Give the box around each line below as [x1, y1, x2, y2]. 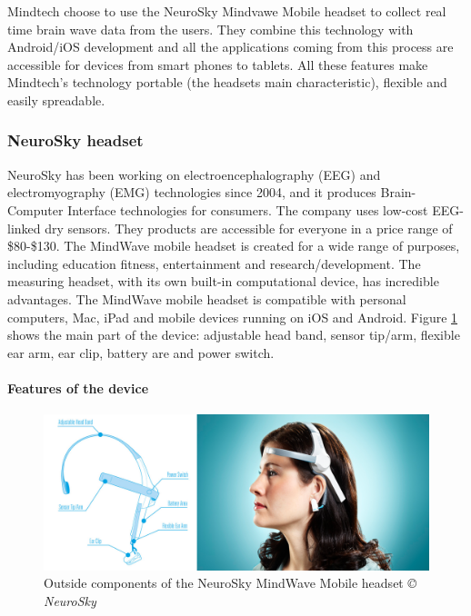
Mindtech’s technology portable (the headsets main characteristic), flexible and [7, 73, 447, 92]
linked [7, 218, 41, 237]
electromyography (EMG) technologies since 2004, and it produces [7, 183, 376, 202]
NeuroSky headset [7, 129, 144, 152]
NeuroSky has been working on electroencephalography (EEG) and [7, 164, 381, 184]
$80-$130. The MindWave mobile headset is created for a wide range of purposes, [7, 236, 460, 255]
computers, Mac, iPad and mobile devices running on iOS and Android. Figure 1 [7, 307, 458, 326]
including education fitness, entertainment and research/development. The [7, 253, 421, 273]
